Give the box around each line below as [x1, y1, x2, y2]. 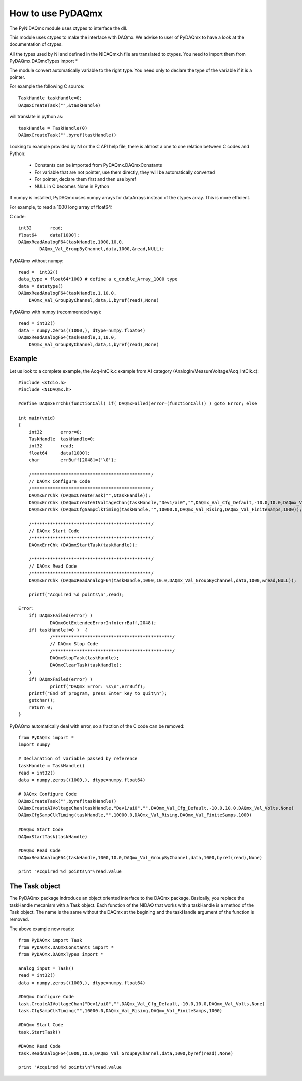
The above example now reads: [9, 925, 75, 932]
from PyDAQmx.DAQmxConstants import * [18, 944, 114, 950]
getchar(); [28, 697, 56, 703]
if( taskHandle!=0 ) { [28, 627, 88, 633]
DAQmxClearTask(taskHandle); [50, 662, 122, 668]
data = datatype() [18, 283, 64, 289]
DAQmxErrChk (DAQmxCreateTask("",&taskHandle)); [28, 493, 151, 498]
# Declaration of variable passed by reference [18, 756, 138, 762]
